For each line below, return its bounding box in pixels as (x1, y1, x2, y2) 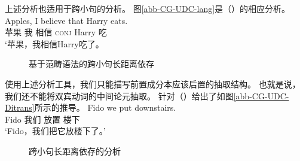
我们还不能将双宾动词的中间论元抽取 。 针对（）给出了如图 (5, 89, 234, 102)
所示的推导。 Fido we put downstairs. (34, 101, 176, 114)
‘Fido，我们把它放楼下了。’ (5, 124, 106, 137)
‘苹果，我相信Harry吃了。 (5, 37, 104, 50)
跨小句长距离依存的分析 (29, 144, 121, 157)
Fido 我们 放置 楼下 (5, 113, 80, 125)
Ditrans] (5, 101, 35, 114)
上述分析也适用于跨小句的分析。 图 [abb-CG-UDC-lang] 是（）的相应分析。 (5, 2, 290, 14)
